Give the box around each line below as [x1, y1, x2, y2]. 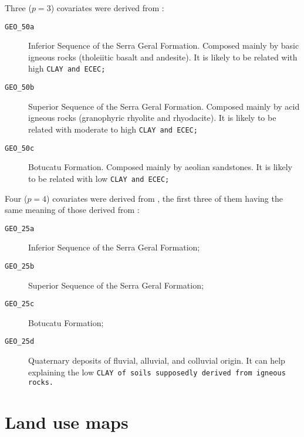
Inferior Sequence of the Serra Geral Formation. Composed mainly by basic [28, 39, 299, 52]
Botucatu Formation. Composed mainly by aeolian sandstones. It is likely [28, 161, 292, 173]
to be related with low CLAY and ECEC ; [28, 172, 170, 184]
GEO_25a [5, 224, 35, 233]
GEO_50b [5, 83, 35, 92]
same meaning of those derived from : [5, 204, 140, 216]
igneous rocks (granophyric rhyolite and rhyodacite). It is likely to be [28, 111, 276, 124]
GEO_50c [5, 144, 35, 153]
